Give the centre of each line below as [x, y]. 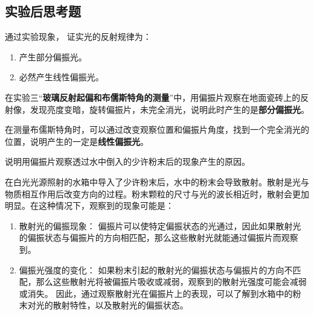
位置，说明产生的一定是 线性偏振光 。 [77, 141]
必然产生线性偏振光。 [61, 77]
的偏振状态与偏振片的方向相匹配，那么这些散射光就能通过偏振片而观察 [159, 237]
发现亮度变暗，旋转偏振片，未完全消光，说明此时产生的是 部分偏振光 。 [169, 109]
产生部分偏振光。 [53, 56]
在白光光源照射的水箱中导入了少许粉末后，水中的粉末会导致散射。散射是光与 [157, 181]
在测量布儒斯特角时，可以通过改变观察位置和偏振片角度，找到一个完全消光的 [157, 129]
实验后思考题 [43, 11]
